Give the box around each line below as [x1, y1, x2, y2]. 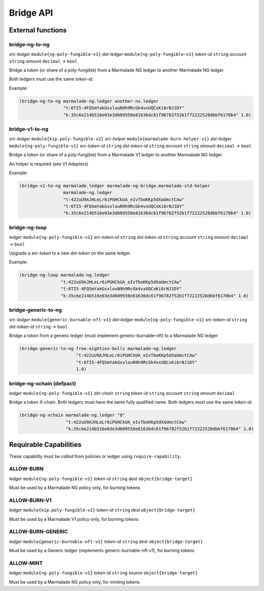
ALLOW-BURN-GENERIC [9, 528, 68, 535]
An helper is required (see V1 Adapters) [9, 161, 88, 167]
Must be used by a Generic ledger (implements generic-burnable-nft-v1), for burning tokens [9, 547, 195, 554]
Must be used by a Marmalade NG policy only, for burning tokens [9, 485, 140, 490]
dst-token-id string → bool [9, 324, 68, 330]
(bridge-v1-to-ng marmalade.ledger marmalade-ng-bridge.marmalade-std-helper [19, 183, 210, 188]
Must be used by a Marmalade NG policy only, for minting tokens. [9, 579, 141, 585]
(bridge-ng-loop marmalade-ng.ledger [19, 272, 110, 278]
